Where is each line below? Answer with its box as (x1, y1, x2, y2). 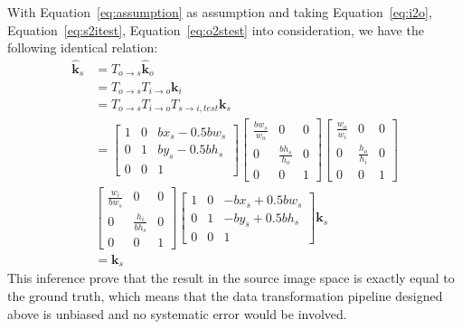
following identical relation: (7, 38, 158, 57)
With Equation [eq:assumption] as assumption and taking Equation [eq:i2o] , (7, 3, 432, 21)
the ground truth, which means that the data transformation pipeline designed (7, 287, 443, 305)
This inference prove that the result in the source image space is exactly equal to (7, 268, 455, 287)
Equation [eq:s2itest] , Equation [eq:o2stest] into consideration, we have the (7, 20, 424, 39)
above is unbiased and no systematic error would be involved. (7, 304, 347, 323)
